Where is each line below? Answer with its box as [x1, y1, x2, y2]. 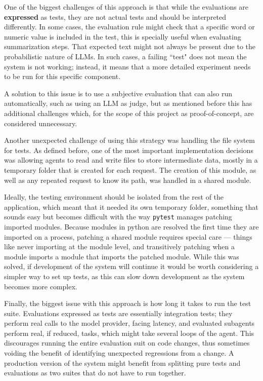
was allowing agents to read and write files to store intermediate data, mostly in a [4, 155, 258, 165]
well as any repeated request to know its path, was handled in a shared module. [4, 174, 251, 185]
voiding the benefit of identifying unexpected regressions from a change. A [4, 348, 234, 358]
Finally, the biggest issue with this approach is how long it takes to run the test [4, 298, 251, 309]
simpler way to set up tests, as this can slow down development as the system [4, 271, 245, 281]
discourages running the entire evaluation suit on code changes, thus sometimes [4, 337, 250, 348]
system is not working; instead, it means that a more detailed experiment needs [4, 61, 251, 71]
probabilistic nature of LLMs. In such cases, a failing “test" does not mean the [4, 51, 247, 61]
